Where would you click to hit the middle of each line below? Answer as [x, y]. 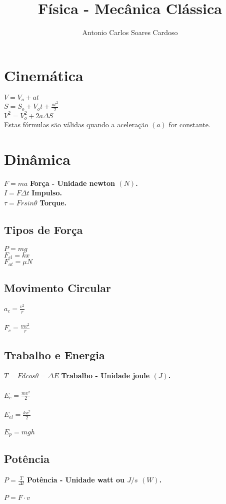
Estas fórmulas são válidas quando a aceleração [76, 124]
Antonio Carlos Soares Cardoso [130, 32]
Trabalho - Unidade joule [105, 375]
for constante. [189, 124]
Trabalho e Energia [54, 354]
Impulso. [47, 193]
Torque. [53, 202]
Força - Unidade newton [73, 183]
